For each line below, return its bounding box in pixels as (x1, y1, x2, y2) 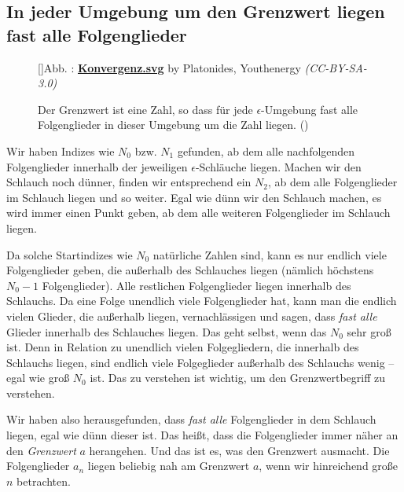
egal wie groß (6, 369, 70, 386)
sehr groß (347, 323, 391, 340)
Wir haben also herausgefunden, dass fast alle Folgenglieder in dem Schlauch (6, 411, 376, 428)
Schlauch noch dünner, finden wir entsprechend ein (6, 174, 252, 190)
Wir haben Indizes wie (6, 142, 115, 159)
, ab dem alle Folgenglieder (267, 174, 398, 190)
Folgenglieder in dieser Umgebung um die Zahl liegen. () (38, 116, 309, 133)
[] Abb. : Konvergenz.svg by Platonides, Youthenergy (38, 59, 301, 75)
